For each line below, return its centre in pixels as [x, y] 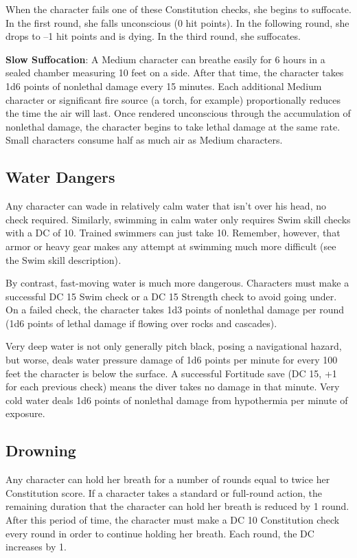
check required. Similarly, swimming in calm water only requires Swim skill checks [178, 219]
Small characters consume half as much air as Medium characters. [144, 140]
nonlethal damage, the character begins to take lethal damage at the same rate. [173, 126]
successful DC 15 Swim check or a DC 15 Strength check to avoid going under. [171, 296]
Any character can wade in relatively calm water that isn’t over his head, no [166, 206]
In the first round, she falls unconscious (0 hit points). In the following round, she [177, 22]
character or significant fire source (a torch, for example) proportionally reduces [173, 99]
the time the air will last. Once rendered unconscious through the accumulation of [178, 113]
